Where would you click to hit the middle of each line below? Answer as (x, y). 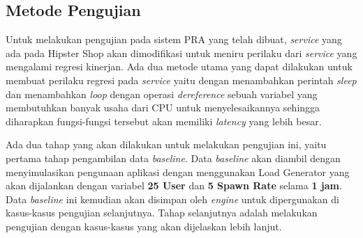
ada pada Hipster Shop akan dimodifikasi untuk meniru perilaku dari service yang (181, 53)
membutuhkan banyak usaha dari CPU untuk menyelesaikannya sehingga (163, 108)
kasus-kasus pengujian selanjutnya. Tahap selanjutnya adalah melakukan (162, 213)
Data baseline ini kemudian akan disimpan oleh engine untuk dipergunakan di (172, 199)
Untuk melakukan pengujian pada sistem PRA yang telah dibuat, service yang (174, 39)
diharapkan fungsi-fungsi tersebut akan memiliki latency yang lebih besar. (164, 121)
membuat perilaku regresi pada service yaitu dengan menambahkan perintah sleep (181, 80)
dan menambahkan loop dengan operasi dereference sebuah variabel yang (162, 94)
